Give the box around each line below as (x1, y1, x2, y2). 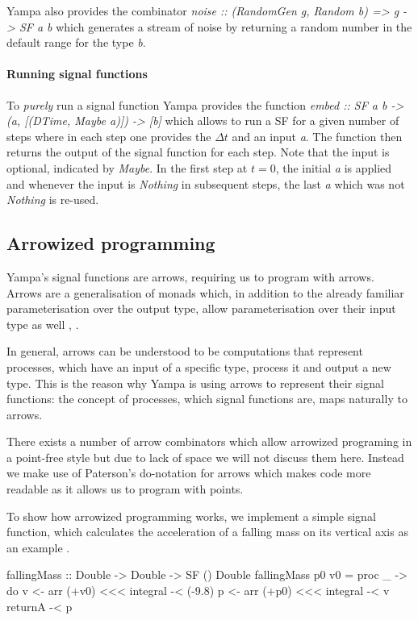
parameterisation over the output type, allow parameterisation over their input (6, 300, 396, 317)
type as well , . (6, 315, 79, 332)
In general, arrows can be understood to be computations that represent (6, 343, 363, 360)
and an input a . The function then (232, 127, 403, 144)
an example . (6, 539, 70, 556)
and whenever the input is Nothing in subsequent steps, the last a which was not (6, 175, 405, 192)
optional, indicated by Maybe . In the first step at (6, 159, 248, 176)
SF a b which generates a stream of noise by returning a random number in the (19, 18, 412, 35)
